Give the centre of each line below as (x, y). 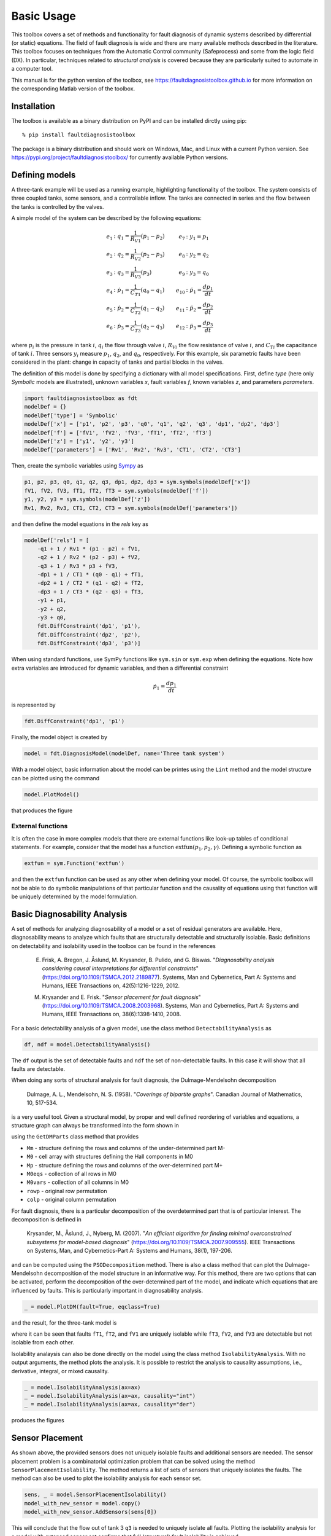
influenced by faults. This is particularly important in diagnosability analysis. (107, 1290)
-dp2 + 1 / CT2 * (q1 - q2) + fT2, (90, 583)
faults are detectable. (38, 1069)
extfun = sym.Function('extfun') (74, 864)
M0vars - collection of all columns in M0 (78, 1182)
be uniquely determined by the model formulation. (74, 896)
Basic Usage (44, 16)
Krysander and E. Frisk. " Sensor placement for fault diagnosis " (122, 997)
